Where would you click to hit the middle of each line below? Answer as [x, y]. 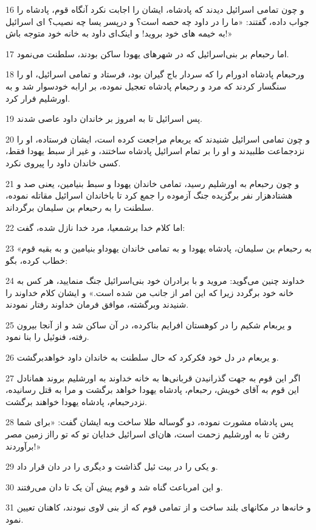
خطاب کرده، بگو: [37, 260]
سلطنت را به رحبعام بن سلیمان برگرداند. [80, 207]
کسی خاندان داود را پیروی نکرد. [63, 162]
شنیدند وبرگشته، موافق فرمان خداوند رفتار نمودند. [97, 304]
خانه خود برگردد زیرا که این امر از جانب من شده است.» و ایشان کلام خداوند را [150, 292]
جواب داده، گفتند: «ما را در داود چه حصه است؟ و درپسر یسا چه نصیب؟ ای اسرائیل [157, 21]
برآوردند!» [23, 446]
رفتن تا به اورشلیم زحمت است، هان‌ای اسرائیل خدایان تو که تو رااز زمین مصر [147, 434]
